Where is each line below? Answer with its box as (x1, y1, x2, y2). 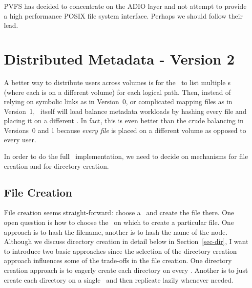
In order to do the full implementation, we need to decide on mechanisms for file (4, 151, 248, 161)
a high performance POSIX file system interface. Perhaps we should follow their (4, 10, 243, 21)
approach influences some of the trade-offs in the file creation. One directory (4, 255, 232, 266)
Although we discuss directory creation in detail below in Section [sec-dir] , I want (4, 236, 249, 246)
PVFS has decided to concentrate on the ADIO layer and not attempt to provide (4, 1, 247, 11)
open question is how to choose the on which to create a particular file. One (4, 217, 234, 227)
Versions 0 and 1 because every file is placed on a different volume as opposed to (4, 125, 246, 135)
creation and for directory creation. (4, 160, 109, 171)
